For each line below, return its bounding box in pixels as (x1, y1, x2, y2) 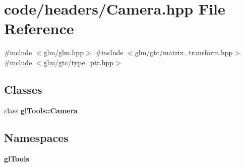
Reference (4, 18, 74, 39)
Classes (4, 81, 42, 97)
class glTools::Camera (4, 105, 78, 115)
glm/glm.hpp (43, 47, 84, 58)
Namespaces (4, 129, 69, 145)
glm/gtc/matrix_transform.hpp (135, 47, 233, 58)
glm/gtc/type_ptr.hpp (43, 57, 114, 67)
